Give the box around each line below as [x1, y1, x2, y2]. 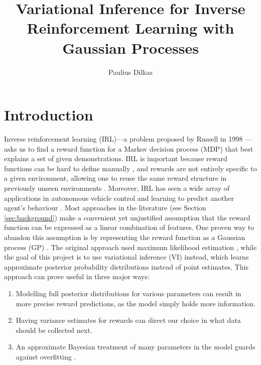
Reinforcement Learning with [27, 18, 234, 38]
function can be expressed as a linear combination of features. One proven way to [4, 222, 254, 232]
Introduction [4, 104, 93, 125]
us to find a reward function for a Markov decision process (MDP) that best [19, 143, 253, 154]
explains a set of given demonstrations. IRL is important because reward [4, 153, 227, 164]
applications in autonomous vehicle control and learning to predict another [4, 192, 234, 203]
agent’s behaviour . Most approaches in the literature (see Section [4, 202, 206, 213]
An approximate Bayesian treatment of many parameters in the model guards [16, 341, 255, 352]
